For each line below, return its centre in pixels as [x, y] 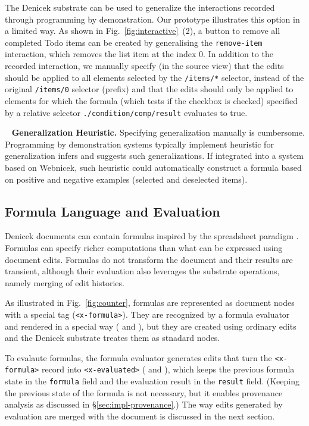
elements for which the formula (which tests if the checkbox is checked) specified [151, 100]
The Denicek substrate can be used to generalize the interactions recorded [140, 7]
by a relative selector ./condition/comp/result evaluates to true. [126, 112]
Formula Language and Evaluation [113, 211]
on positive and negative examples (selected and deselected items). [126, 179]
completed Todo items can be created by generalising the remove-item [134, 42]
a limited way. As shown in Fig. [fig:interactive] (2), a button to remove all [143, 31]
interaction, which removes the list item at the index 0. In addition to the [139, 54]
